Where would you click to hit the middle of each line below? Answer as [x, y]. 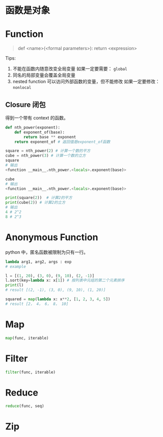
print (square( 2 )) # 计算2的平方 [39, 198]
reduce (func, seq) [25, 406]
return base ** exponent [50, 137]
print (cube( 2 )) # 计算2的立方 [35, 203]
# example [16, 266]
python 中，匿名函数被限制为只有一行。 [47, 252]
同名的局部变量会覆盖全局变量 [44, 75]
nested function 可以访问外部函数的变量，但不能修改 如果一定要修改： [86, 82]
